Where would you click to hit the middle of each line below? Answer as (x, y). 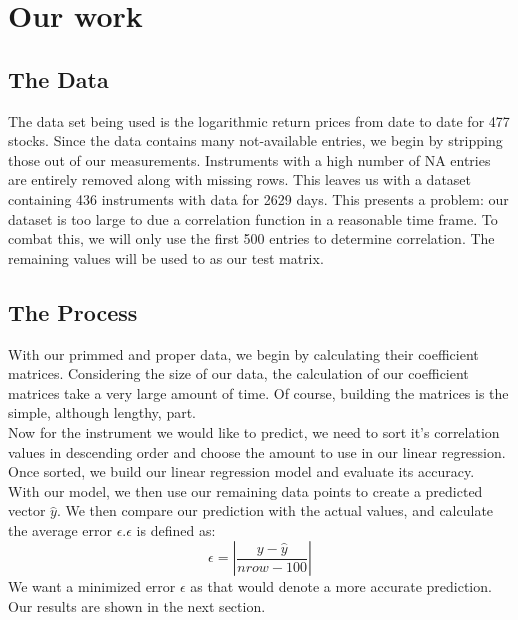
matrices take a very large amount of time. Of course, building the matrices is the (258, 392)
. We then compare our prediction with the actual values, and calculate (275, 510)
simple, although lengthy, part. (102, 412)
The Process (73, 311)
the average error (60, 529)
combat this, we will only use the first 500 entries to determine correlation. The (251, 238)
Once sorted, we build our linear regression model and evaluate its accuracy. (241, 471)
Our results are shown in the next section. (137, 606)
